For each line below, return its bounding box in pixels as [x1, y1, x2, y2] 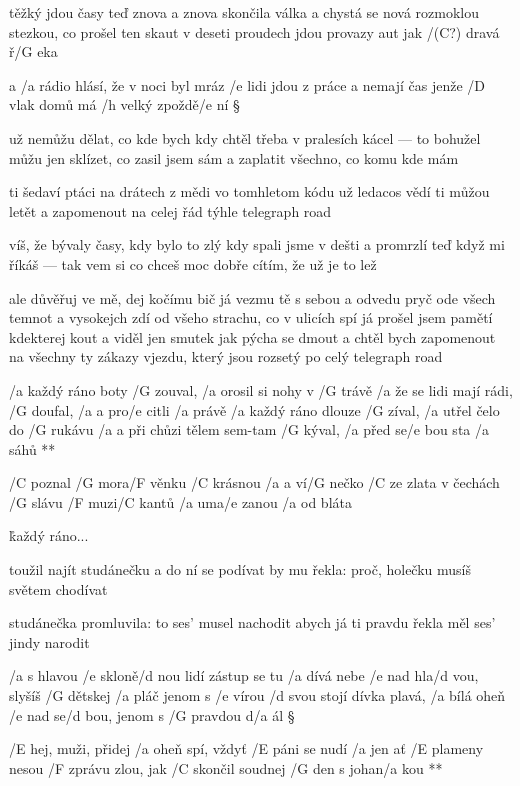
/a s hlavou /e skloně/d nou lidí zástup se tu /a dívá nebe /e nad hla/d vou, [9, 665, 479, 686]
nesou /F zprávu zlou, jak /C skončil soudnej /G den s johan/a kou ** [9, 757, 443, 778]
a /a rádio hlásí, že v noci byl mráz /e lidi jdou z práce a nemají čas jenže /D [9, 74, 486, 95]
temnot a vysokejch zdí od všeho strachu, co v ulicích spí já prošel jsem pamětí [9, 307, 493, 328]
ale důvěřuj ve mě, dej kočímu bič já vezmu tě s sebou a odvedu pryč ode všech [9, 287, 496, 308]
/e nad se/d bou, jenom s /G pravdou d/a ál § [9, 704, 295, 725]
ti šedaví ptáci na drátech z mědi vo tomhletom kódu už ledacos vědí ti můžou [9, 181, 490, 202]
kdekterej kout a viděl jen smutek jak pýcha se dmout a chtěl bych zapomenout [9, 326, 496, 347]
